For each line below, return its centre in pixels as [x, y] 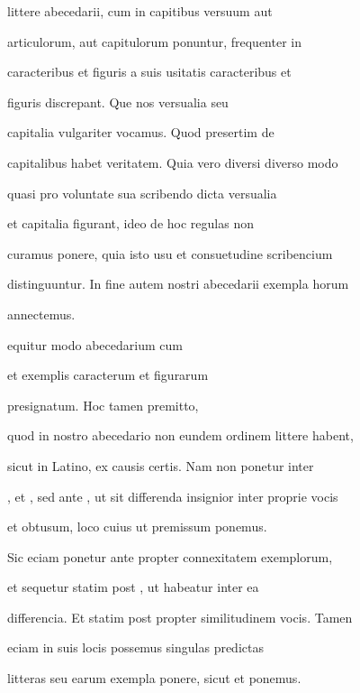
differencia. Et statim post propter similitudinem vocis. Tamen [180, 617]
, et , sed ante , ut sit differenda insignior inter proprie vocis [173, 496]
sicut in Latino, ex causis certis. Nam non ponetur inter [161, 465]
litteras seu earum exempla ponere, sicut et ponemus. [154, 678]
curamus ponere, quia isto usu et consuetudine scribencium [170, 253]
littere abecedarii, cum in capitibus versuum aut [140, 11]
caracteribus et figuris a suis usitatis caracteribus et [149, 72]
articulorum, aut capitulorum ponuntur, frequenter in [154, 41]
